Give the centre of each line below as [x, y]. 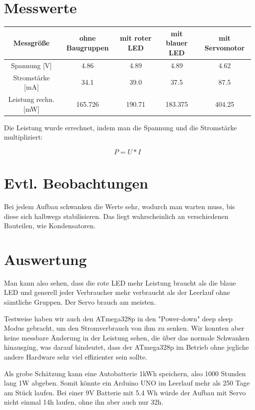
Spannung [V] [31, 65]
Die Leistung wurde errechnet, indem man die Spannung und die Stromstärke [120, 127]
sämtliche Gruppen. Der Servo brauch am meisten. [80, 302]
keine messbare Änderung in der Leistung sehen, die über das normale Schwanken [127, 337]
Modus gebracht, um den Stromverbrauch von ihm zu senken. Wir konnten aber [124, 328]
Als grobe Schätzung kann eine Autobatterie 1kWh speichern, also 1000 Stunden [125, 373]
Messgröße [31, 43]
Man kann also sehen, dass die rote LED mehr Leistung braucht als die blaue [120, 282]
